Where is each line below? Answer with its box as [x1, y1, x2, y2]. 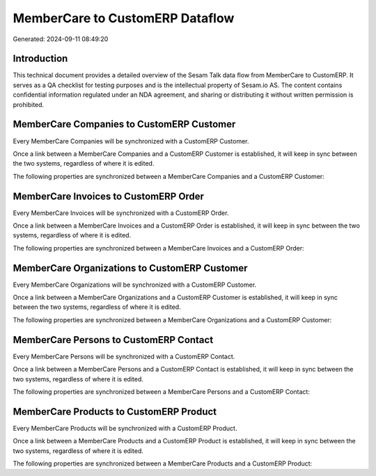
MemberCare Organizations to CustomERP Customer [13, 262, 248, 274]
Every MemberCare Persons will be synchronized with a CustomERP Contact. [13, 352, 235, 360]
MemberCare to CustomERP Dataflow [13, 10, 235, 26]
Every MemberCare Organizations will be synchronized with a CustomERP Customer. [13, 280, 257, 289]
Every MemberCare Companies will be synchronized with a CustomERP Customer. [13, 136, 250, 145]
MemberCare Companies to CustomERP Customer [13, 118, 236, 130]
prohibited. [13, 100, 45, 109]
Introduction [13, 53, 68, 65]
